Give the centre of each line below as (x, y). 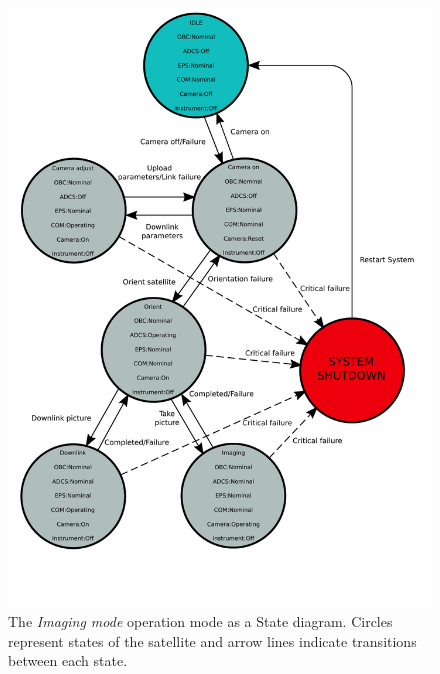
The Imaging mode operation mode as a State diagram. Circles (200, 621)
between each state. (68, 660)
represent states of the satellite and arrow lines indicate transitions (212, 640)
